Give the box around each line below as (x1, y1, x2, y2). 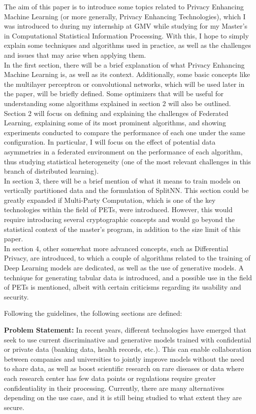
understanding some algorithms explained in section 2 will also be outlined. (4, 98, 231, 108)
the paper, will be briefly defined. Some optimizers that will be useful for (4, 88, 224, 99)
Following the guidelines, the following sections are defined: (4, 308, 182, 318)
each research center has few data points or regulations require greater (4, 373, 216, 383)
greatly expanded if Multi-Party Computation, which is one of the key (4, 194, 216, 205)
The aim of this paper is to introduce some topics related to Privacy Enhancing (4, 1, 244, 11)
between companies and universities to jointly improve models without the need (4, 353, 245, 364)
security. (4, 291, 29, 301)
